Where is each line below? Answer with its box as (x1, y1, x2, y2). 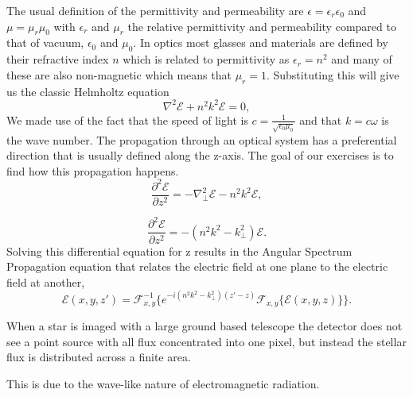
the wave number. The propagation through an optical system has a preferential (6, 131, 397, 148)
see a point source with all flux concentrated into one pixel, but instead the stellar (6, 333, 407, 349)
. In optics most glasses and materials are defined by (133, 34, 388, 51)
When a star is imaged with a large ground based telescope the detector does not (6, 318, 403, 334)
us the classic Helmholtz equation (6, 83, 169, 99)
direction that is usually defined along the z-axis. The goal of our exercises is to (6, 147, 394, 164)
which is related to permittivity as (123, 51, 290, 67)
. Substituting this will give (266, 66, 399, 83)
